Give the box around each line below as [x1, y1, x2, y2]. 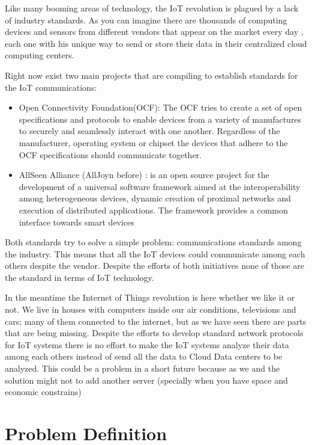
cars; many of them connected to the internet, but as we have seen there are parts [5, 315, 307, 327]
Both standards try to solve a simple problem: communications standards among [5, 236, 302, 248]
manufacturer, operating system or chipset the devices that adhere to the [19, 136, 288, 149]
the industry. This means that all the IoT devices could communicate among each [5, 247, 305, 260]
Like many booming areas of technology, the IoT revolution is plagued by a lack [5, 2, 299, 14]
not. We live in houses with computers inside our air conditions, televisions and [5, 303, 296, 316]
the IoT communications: [5, 81, 97, 93]
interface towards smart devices [19, 215, 134, 228]
